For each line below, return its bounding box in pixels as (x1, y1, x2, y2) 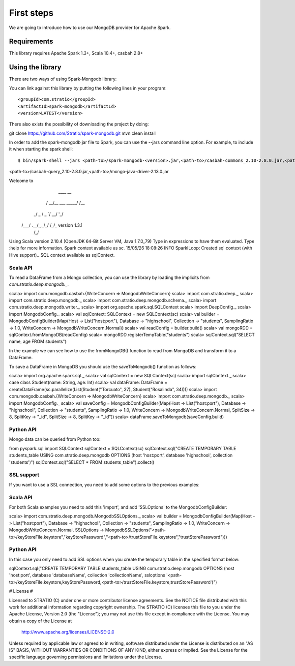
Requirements (9, 37, 54, 46)
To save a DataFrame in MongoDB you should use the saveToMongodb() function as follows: (9, 363, 197, 369)
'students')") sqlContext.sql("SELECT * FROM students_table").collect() (9, 459, 155, 465)
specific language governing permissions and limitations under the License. (9, 654, 162, 660)
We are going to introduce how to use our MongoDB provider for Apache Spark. (9, 25, 171, 30)
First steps (9, 7, 54, 18)
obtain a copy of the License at (9, 618, 72, 624)
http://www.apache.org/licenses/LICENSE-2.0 (21, 629, 115, 635)
